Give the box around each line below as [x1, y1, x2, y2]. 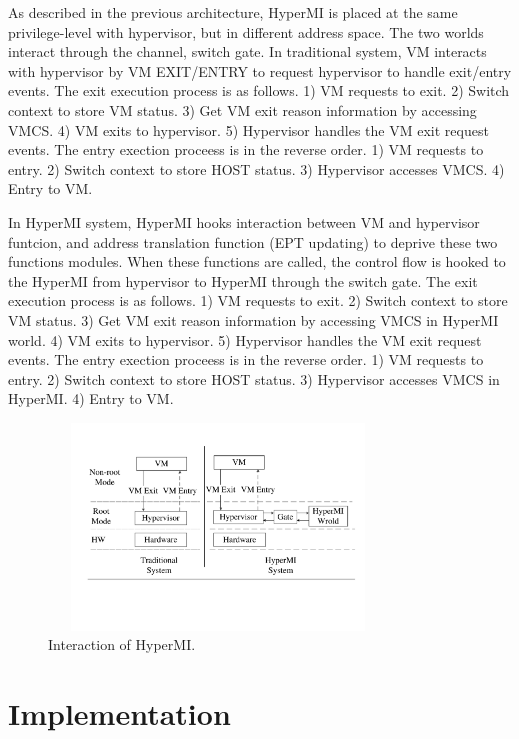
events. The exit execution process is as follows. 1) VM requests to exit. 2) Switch [8, 80, 510, 101]
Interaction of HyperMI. [48, 634, 196, 655]
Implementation [8, 693, 231, 734]
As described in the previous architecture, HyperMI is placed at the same [8, 2, 458, 22]
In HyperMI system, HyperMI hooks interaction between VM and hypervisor [8, 211, 480, 232]
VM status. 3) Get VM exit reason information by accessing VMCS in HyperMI [8, 309, 499, 330]
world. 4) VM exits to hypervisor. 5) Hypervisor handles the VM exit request [8, 329, 482, 350]
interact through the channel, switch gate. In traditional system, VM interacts [8, 41, 487, 62]
